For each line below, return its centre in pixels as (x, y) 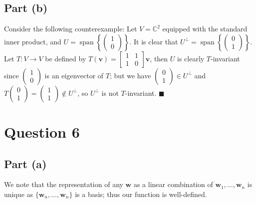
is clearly (191, 58)
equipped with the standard (205, 29)
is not (110, 93)
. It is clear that (154, 41)
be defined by (66, 58)
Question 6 (42, 131)
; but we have (130, 75)
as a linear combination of (173, 184)
